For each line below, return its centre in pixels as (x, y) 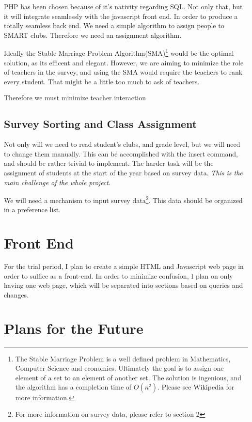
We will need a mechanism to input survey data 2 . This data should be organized (123, 199)
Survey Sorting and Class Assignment (101, 124)
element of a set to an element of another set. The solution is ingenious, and (128, 377)
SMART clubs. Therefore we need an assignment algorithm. (93, 35)
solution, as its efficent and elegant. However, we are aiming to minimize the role (124, 62)
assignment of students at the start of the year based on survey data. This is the (123, 172)
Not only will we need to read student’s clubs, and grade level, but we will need (122, 144)
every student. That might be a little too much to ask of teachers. (102, 81)
